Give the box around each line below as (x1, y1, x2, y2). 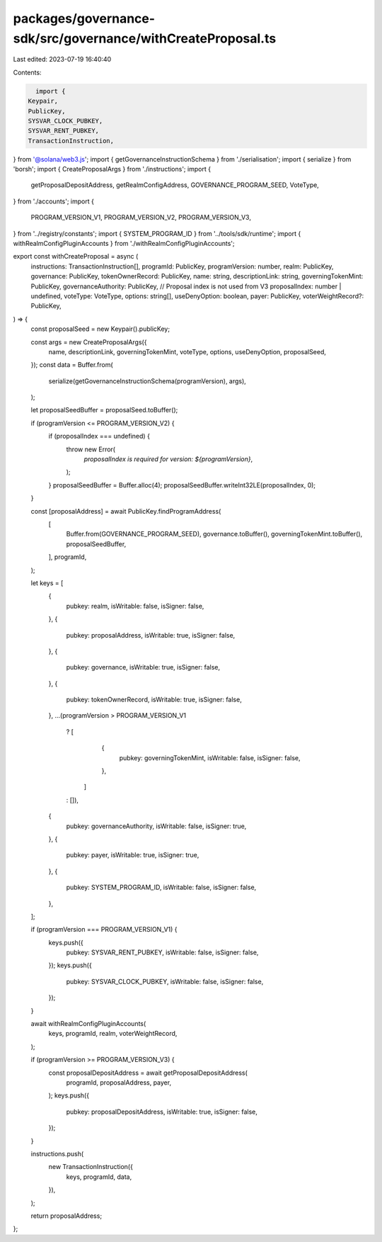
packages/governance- (13, 11, 156, 26)
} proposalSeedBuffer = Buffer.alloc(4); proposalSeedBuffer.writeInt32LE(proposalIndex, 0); (48, 480, 316, 489)
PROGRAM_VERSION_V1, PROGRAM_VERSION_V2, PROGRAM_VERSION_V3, (30, 213, 251, 222)
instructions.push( (30, 1149, 84, 1158)
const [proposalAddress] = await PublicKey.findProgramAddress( (30, 507, 221, 515)
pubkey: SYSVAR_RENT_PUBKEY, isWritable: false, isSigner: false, (66, 948, 259, 956)
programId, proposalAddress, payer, (66, 1078, 172, 1087)
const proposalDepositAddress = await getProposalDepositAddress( (48, 1068, 248, 1077)
